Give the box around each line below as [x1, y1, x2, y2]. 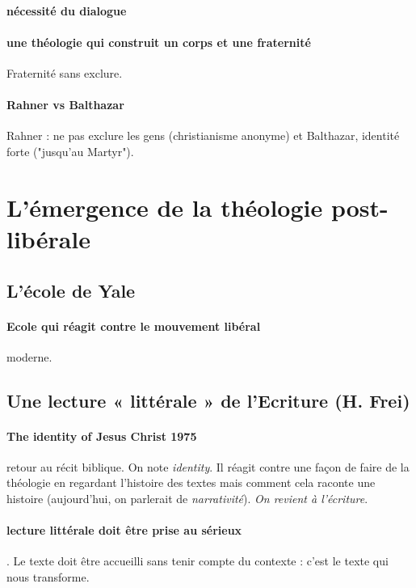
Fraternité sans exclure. [6, 64, 123, 81]
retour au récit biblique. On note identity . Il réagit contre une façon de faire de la [6, 458, 410, 475]
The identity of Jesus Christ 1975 [6, 427, 197, 444]
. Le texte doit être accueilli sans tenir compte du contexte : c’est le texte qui [6, 552, 389, 569]
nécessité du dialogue [6, 2, 127, 19]
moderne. [6, 348, 53, 365]
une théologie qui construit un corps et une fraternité [6, 33, 311, 50]
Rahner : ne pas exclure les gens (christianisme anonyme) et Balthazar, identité [6, 127, 400, 144]
